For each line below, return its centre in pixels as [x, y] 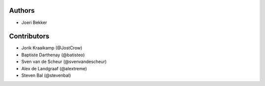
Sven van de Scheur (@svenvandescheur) [64, 62]
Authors [22, 11]
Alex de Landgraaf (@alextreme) [54, 68]
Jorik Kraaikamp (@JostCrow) [52, 48]
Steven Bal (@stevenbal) [46, 75]
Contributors [29, 36]
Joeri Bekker [34, 22]
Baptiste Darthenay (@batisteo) [53, 55]
